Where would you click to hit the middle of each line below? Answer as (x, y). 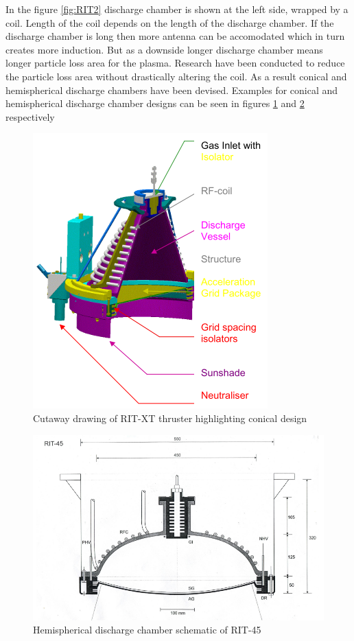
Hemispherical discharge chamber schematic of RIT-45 (147, 630)
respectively (30, 116)
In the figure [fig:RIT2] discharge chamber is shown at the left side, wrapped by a (177, 9)
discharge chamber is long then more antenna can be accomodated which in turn (175, 36)
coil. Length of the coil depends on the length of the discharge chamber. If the (170, 22)
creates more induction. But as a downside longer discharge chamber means (164, 49)
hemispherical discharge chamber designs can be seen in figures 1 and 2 (155, 103)
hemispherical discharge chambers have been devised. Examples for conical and (172, 90)
